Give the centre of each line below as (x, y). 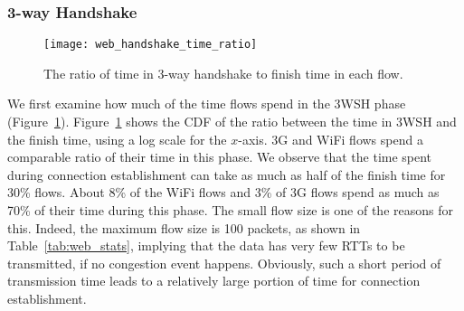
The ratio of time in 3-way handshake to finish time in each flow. (223, 73)
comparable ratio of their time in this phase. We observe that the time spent (220, 157)
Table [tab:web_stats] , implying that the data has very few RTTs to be (206, 245)
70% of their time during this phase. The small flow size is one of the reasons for (230, 210)
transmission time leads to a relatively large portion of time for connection (214, 281)
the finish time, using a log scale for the (117, 139)
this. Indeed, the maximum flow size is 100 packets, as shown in (184, 227)
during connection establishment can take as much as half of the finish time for (227, 174)
